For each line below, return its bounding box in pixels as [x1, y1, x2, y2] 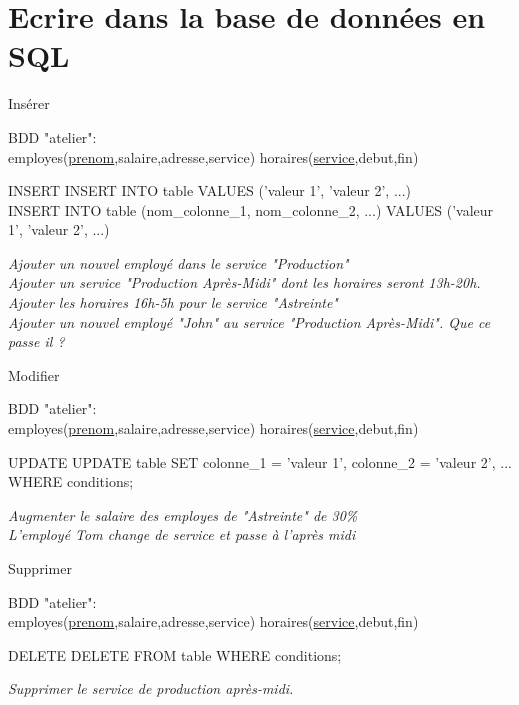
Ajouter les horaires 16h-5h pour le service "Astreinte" [8, 292, 338, 313]
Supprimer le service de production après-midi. [8, 678, 294, 699]
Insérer [8, 93, 50, 114]
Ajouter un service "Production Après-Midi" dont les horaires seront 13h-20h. [8, 272, 481, 293]
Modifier [8, 364, 60, 385]
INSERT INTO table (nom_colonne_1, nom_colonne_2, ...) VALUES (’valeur [8, 199, 494, 220]
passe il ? [8, 331, 65, 352]
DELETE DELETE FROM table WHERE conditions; [8, 644, 342, 665]
